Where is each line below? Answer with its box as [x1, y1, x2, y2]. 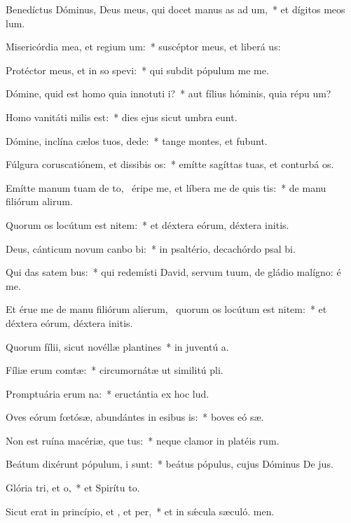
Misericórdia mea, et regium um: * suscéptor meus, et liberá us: [6, 39, 281, 54]
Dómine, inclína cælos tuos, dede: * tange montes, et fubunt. [6, 133, 268, 148]
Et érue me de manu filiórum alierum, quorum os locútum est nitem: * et [6, 302, 327, 316]
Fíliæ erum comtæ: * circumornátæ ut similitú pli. [6, 363, 223, 377]
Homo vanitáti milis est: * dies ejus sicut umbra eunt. [6, 109, 238, 124]
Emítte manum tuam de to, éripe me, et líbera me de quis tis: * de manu [6, 180, 326, 195]
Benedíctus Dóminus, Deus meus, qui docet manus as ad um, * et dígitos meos [6, 2, 345, 16]
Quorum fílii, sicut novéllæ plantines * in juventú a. [6, 339, 229, 354]
